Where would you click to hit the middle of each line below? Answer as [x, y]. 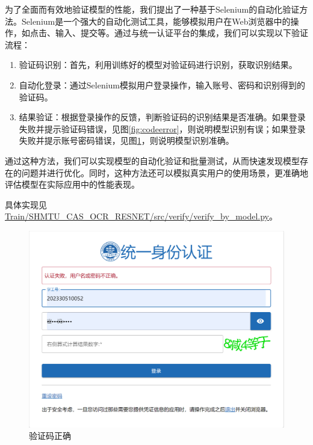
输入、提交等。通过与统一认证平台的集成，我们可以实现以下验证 [181, 33]
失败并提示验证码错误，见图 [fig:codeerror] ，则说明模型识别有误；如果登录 [162, 128]
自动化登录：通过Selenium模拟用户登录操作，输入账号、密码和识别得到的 [162, 84]
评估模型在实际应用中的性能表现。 [72, 184]
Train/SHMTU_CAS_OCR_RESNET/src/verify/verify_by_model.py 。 [141, 216]
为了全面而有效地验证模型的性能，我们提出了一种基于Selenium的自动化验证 [152, 9]
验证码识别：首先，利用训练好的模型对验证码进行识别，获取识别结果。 [158, 65]
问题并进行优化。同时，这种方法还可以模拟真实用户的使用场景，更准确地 [165, 172]
